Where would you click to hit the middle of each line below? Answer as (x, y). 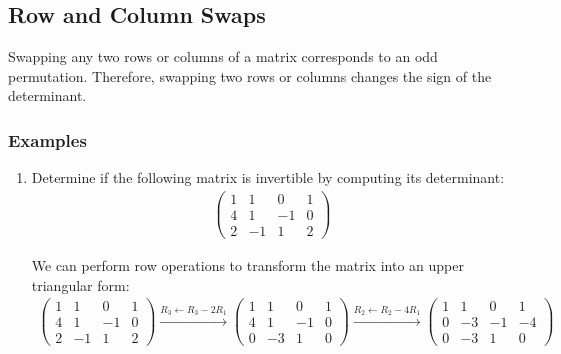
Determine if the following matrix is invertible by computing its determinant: (268, 177)
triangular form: (80, 284)
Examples (47, 139)
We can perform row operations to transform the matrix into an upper (247, 264)
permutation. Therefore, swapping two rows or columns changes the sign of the (250, 75)
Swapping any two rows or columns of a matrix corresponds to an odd (223, 56)
